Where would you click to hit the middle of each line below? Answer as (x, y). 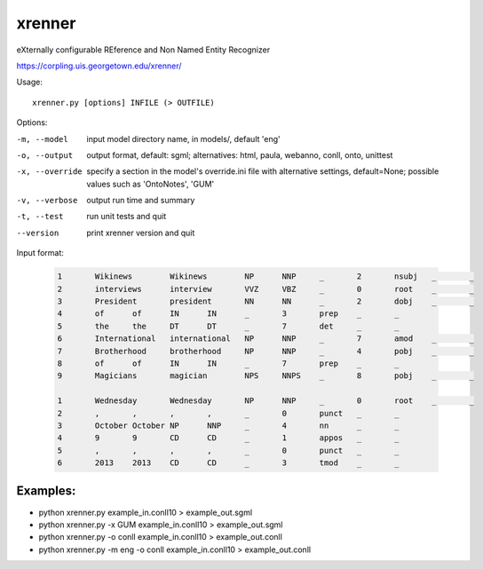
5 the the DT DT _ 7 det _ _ (228, 326)
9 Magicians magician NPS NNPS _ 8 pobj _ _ (265, 376)
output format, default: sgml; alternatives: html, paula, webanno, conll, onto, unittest (240, 154)
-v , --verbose (47, 201)
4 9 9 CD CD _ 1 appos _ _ (228, 438)
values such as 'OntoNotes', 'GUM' (150, 184)
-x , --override (50, 172)
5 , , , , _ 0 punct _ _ (228, 450)
